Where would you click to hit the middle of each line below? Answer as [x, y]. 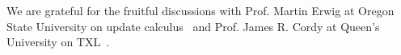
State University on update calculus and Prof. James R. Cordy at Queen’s [193, 26]
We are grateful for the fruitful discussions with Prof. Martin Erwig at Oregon [200, 10]
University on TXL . [58, 42]
